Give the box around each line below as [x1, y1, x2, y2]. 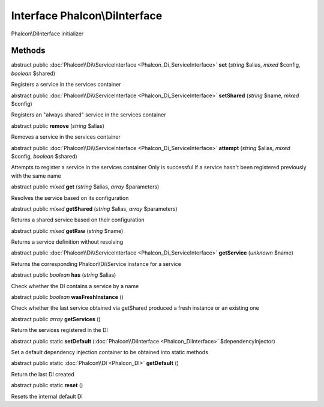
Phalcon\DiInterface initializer [11, 30, 84, 37]
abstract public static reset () [11, 382, 83, 389]
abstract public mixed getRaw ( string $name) [11, 227, 124, 234]
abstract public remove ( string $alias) [11, 122, 105, 129]
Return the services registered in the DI [11, 327, 108, 334]
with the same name [11, 172, 61, 179]
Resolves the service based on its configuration [11, 194, 129, 201]
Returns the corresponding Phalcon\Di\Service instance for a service [11, 260, 181, 267]
